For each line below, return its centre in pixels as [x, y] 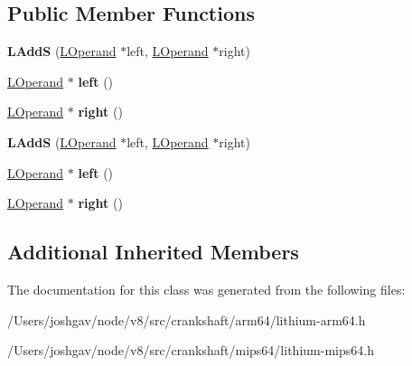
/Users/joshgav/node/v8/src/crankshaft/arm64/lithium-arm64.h [187, 319]
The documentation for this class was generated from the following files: [206, 289]
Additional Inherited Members [153, 252]
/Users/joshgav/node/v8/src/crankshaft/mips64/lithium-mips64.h [191, 350]
